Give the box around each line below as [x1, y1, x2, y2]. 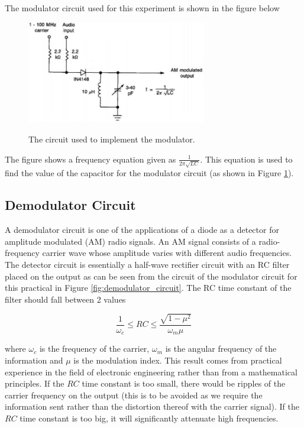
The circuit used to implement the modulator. [28, 133, 195, 145]
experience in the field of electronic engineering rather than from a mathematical [5, 365, 297, 378]
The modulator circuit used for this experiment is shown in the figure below [5, 2, 280, 14]
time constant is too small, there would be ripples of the [82, 377, 286, 390]
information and [5, 354, 63, 366]
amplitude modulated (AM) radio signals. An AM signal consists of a [5, 235, 256, 247]
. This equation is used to [200, 153, 293, 165]
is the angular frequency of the [165, 342, 277, 355]
